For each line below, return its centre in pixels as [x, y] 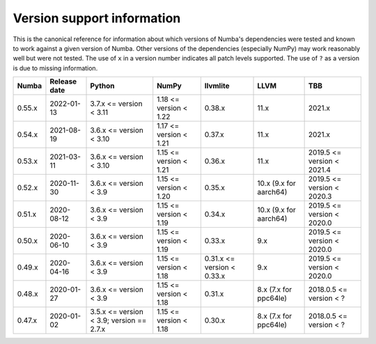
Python [102, 86]
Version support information [97, 18]
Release [63, 81]
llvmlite [217, 86]
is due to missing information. [55, 68]
